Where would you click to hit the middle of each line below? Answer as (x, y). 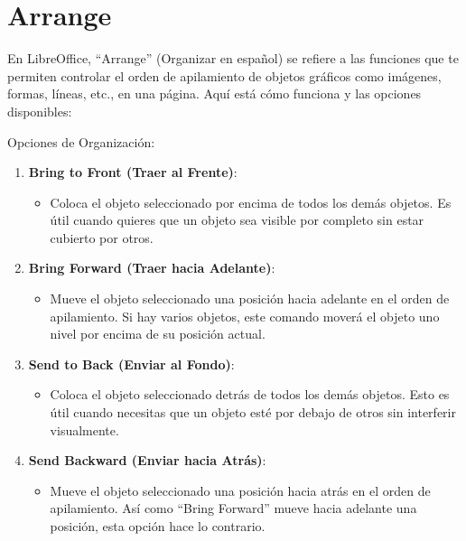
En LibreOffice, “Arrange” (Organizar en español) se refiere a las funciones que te (233, 58)
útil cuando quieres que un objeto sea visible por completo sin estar (237, 220)
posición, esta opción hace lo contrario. (158, 526)
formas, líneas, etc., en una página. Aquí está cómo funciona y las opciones (214, 93)
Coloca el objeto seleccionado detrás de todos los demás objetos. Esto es (250, 394)
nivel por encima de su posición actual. (158, 334)
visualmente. (84, 429)
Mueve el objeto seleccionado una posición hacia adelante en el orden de (250, 298)
